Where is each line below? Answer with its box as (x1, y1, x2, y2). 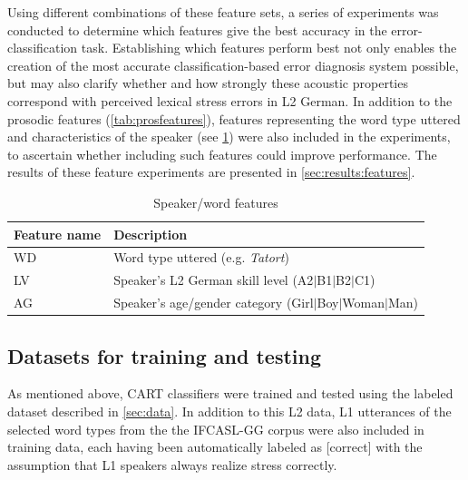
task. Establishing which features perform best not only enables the (81, 38, 457, 57)
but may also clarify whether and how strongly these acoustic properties (7, 73, 408, 93)
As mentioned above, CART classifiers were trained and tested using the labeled (7, 384, 453, 403)
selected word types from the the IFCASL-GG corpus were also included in (7, 419, 424, 438)
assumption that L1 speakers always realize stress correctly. (7, 455, 337, 474)
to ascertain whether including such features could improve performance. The (7, 144, 437, 163)
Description (113, 224, 188, 243)
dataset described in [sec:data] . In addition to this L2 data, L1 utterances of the (7, 401, 452, 420)
